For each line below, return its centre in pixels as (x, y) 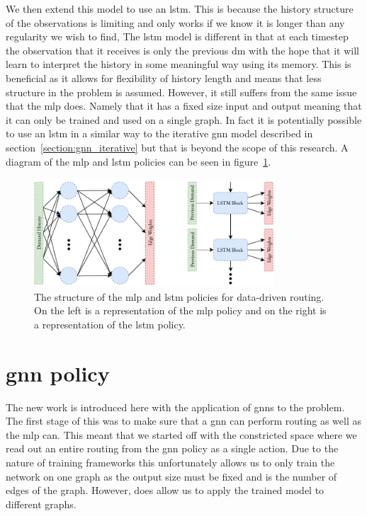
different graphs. (41, 504)
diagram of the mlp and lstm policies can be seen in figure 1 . (139, 161)
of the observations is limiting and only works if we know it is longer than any (175, 22)
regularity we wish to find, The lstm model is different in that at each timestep (177, 36)
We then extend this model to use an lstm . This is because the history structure (180, 8)
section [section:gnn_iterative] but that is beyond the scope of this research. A (177, 147)
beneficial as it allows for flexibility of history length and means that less (164, 78)
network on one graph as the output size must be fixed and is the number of (171, 476)
